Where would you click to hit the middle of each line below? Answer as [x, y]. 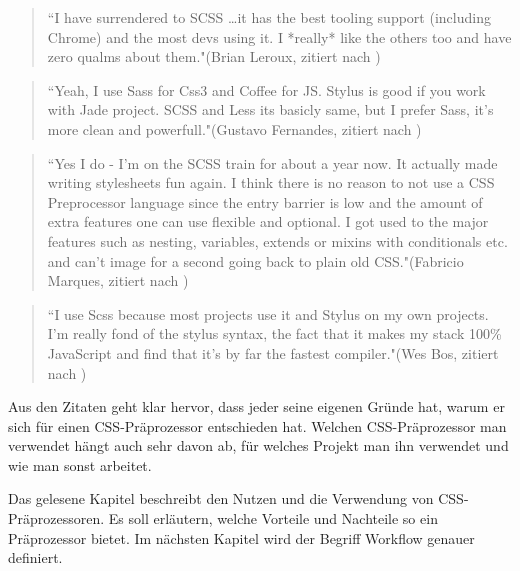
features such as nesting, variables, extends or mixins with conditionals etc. [277, 240]
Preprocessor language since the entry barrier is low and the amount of [265, 201]
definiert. [35, 557]
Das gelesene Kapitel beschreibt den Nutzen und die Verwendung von [221, 498]
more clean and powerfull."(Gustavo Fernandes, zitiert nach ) [234, 128]
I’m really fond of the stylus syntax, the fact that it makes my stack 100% [274, 333]
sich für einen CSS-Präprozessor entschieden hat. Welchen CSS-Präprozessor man [257, 425]
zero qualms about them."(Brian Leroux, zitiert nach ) [214, 56]
